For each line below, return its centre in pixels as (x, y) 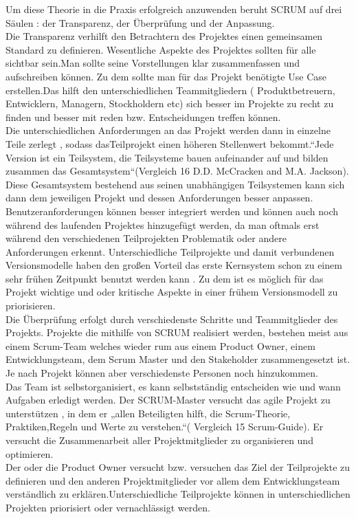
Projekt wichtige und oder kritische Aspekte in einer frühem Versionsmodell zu (172, 292)
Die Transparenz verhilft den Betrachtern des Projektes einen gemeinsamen (164, 36)
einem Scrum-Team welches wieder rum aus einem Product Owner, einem (160, 345)
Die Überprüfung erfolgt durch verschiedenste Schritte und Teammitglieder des (172, 319)
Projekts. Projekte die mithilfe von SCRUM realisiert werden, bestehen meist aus (177, 332)
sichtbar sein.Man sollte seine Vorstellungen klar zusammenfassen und (153, 63)
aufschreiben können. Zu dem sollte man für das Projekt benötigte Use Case (166, 76)
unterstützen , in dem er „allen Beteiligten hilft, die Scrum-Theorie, (148, 413)
